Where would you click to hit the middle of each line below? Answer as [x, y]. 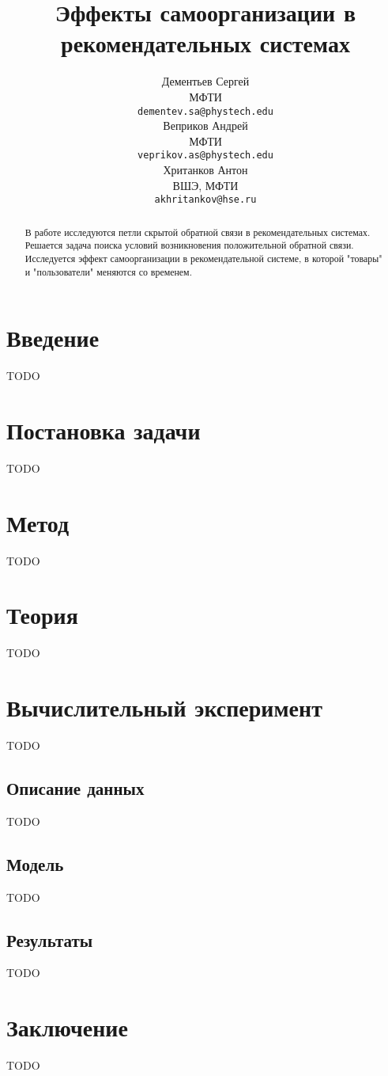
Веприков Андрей [205, 125]
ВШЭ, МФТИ [205, 185]
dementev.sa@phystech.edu [205, 111]
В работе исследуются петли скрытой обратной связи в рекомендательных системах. [198, 232]
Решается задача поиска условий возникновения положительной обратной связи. [189, 245]
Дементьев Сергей [205, 81]
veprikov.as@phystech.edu [205, 156]
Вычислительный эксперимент [164, 707]
